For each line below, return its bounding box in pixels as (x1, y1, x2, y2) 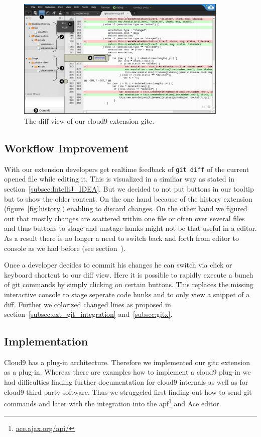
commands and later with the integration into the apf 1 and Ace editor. (4, 397, 221, 408)
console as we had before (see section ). (4, 242, 125, 253)
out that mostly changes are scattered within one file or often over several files (4, 213, 245, 223)
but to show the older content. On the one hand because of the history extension (4, 193, 252, 204)
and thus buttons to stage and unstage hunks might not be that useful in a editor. (4, 223, 257, 233)
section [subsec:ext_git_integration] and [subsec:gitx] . (4, 309, 173, 319)
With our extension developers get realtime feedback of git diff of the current (4, 163, 249, 174)
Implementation (4, 333, 88, 349)
